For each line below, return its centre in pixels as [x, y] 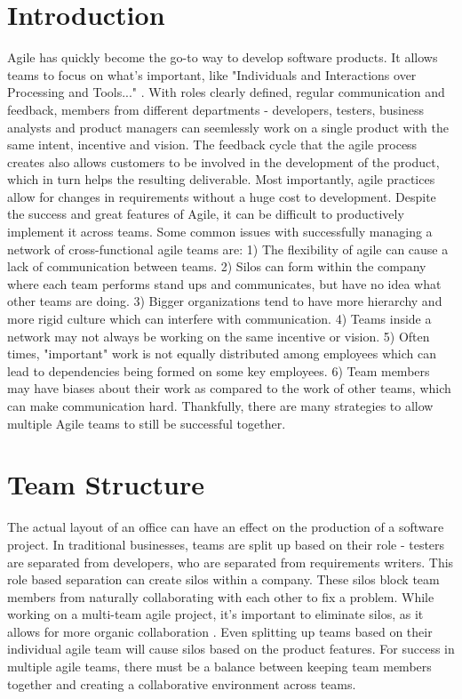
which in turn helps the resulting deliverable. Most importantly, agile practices [221, 179]
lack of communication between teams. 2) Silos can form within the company [217, 266]
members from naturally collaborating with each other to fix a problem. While [221, 596]
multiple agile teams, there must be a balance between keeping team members [219, 667]
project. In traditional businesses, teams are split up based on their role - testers [226, 544]
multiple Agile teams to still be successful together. [147, 423]
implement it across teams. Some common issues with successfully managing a [220, 232]
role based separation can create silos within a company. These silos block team [223, 579]
